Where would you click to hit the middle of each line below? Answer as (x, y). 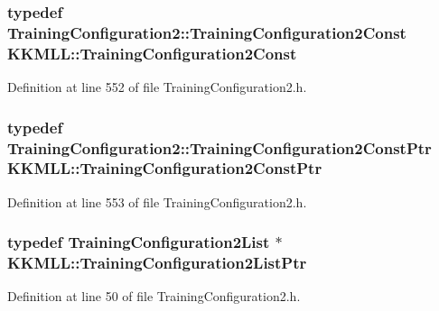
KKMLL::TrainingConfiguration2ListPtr (157, 263)
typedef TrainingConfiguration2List (139, 242)
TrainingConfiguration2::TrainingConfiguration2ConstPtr (219, 147)
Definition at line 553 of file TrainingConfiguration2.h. (157, 201)
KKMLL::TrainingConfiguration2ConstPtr (165, 168)
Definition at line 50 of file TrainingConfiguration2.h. (154, 296)
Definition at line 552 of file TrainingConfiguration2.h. (157, 87)
